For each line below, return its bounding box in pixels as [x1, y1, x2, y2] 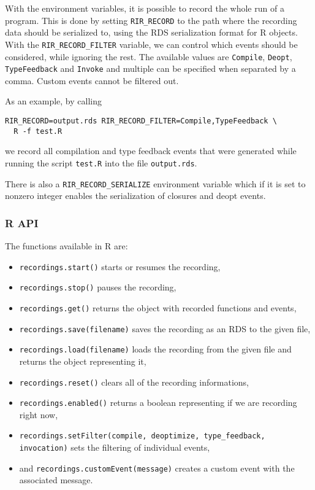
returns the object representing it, [19, 354, 146, 367]
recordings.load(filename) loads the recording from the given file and [19, 343, 292, 356]
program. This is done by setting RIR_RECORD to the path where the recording [5, 14, 297, 26]
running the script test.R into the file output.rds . [5, 156, 197, 169]
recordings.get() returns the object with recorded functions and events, [19, 301, 297, 314]
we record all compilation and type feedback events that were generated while [5, 144, 297, 157]
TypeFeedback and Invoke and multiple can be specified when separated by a [5, 62, 296, 75]
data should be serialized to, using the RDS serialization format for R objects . [5, 26, 298, 39]
